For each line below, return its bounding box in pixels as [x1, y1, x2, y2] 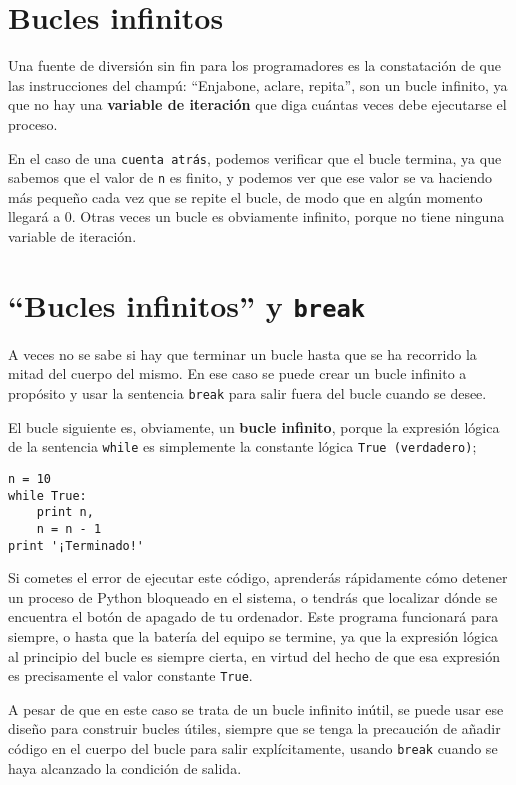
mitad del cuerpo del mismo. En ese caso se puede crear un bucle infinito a [8, 363, 467, 384]
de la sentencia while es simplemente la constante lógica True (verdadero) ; [8, 436, 477, 457]
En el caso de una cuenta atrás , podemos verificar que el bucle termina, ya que [8, 147, 502, 168]
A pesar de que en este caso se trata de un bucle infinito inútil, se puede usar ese [8, 698, 504, 719]
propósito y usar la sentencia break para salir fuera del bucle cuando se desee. [8, 383, 487, 404]
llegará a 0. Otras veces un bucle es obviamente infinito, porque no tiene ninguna [8, 206, 505, 227]
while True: [8, 488, 87, 503]
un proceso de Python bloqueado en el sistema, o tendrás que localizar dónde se [8, 586, 498, 607]
